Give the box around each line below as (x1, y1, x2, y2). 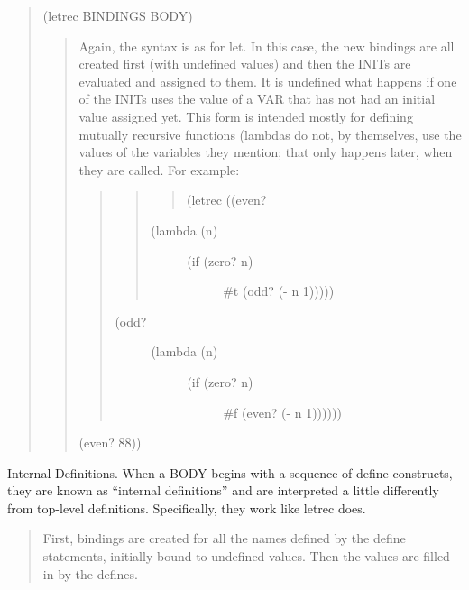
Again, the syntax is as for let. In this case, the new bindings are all (78, 36, 455, 55)
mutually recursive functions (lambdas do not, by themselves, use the (78, 124, 462, 143)
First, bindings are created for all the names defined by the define (42, 529, 406, 548)
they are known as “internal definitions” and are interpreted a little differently (7, 481, 439, 500)
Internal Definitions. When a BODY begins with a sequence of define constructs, (7, 463, 453, 482)
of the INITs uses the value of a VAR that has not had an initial (78, 89, 436, 108)
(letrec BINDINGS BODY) (42, 6, 193, 24)
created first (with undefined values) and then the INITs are (78, 54, 411, 73)
